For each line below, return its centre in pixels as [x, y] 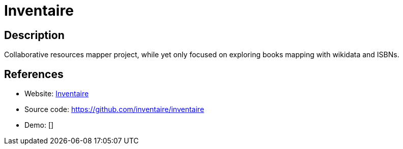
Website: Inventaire [57, 94]
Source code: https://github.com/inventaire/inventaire [114, 109]
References [34, 74]
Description [34, 35]
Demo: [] [39, 125]
